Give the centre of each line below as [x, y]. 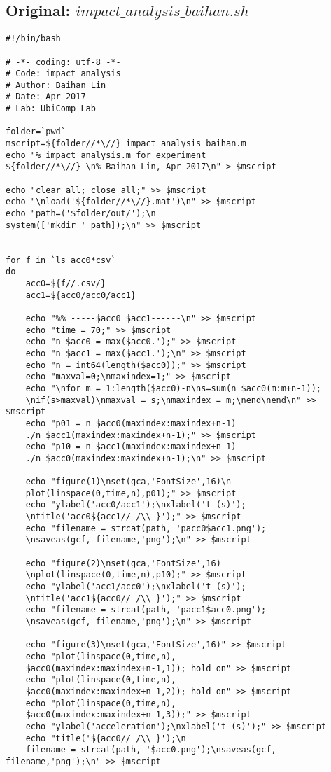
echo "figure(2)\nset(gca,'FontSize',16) [123, 563]
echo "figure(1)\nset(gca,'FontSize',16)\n [128, 482]
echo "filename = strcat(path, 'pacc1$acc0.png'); [146, 610]
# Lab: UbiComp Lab [51, 109]
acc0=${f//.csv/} [66, 283]
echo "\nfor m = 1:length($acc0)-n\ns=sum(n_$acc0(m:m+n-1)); [174, 388]
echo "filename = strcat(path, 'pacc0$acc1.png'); [146, 528]
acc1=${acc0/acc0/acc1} [81, 295]
